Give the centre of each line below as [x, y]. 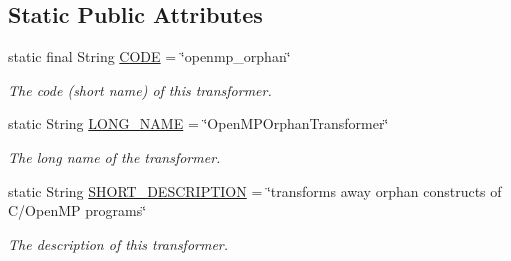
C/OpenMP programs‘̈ [77, 210]
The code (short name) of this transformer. [140, 89]
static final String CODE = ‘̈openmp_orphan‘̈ [149, 56]
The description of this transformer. [118, 243]
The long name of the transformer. [114, 156]
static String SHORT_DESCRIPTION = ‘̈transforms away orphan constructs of [255, 190]
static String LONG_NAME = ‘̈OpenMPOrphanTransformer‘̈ [198, 123]
